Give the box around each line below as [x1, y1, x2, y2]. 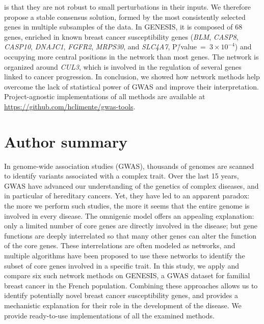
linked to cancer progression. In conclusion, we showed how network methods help [4, 71, 260, 82]
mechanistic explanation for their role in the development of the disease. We [4, 300, 242, 310]
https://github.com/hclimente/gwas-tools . [4, 101, 136, 111]
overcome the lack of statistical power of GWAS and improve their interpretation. [4, 81, 259, 92]
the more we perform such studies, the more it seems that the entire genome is [4, 200, 250, 211]
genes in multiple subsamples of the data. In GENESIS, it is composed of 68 [4, 21, 243, 32]
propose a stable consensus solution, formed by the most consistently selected [4, 11, 246, 22]
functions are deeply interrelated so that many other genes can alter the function [4, 230, 257, 241]
